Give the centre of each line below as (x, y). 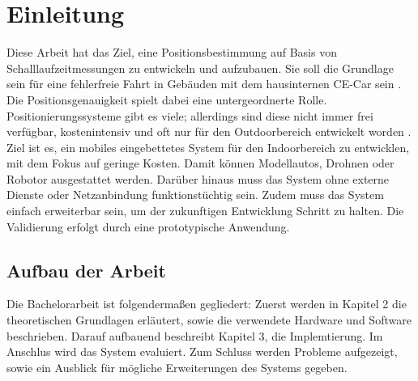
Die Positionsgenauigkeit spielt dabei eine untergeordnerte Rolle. (167, 99)
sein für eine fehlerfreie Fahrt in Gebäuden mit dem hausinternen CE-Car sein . (204, 84)
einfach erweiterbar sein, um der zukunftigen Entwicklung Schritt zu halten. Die (205, 211)
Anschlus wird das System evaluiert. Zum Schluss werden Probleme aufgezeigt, (202, 351)
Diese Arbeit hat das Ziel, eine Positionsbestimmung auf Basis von (172, 52)
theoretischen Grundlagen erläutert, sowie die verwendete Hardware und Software (209, 320)
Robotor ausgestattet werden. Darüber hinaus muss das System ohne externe (198, 178)
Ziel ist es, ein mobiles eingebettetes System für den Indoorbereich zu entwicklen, (208, 147)
